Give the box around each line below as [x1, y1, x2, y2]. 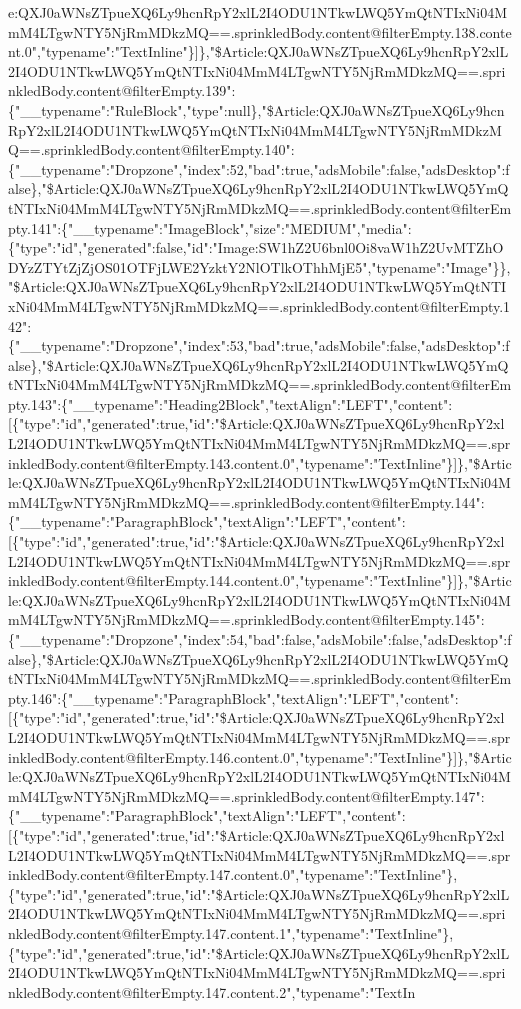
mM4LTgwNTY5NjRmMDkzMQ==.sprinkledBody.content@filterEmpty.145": [8, 609, 485, 630]
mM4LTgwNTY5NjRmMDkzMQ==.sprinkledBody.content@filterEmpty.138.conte [8, 21, 512, 42]
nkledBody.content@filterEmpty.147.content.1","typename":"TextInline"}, [8, 922, 454, 943]
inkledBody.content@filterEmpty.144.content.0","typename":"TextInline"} [8, 570, 454, 591]
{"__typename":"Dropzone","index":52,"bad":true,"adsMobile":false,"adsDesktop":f [8, 158, 510, 179]
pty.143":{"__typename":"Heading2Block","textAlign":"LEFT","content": [8, 393, 453, 414]
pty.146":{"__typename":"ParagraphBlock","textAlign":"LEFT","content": [8, 687, 459, 708]
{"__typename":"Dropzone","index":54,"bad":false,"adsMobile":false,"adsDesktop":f [8, 629, 512, 649]
